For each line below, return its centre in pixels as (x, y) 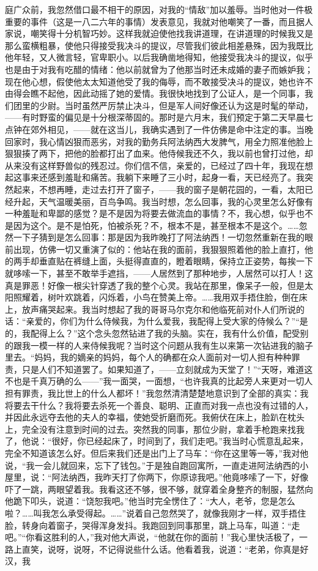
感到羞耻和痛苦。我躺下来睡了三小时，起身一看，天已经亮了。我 (176, 177)
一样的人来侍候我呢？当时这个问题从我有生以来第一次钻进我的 (172, 345)
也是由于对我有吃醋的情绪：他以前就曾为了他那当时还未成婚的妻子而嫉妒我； (159, 69)
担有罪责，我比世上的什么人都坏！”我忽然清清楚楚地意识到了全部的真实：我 (157, 393)
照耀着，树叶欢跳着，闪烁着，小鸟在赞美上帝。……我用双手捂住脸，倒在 (156, 297)
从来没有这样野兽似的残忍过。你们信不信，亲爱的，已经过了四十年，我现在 (155, 165)
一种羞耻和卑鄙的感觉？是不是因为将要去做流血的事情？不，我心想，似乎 (150, 213)
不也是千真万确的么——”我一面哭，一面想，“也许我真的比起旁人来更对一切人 (159, 381)
